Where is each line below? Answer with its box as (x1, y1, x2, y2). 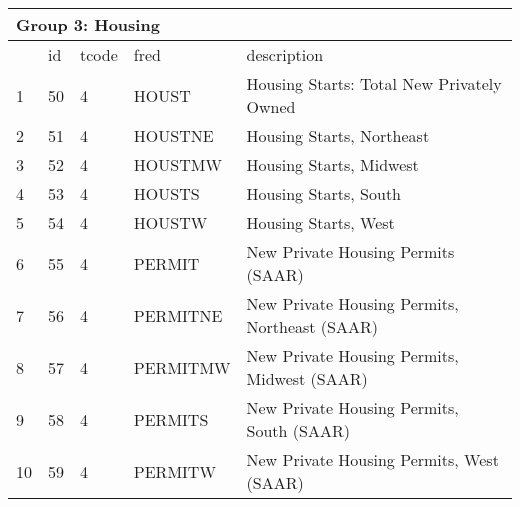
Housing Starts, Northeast (246, 124, 430, 147)
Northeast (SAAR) (246, 315, 378, 338)
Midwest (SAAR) (246, 367, 368, 390)
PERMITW (133, 459, 216, 483)
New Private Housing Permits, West (246, 448, 499, 471)
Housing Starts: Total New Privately (246, 72, 502, 95)
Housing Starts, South (246, 182, 401, 205)
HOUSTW (133, 211, 208, 234)
